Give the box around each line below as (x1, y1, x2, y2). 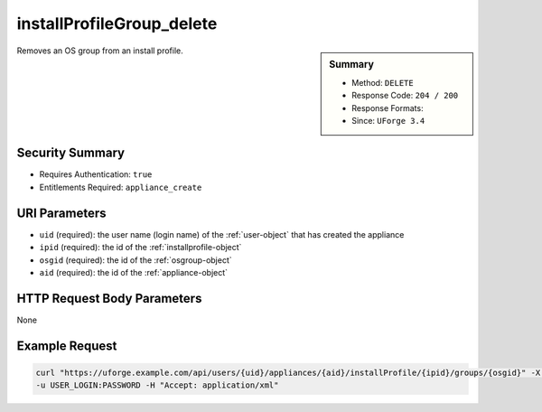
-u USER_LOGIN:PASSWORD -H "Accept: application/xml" (35, 380, 279, 390)
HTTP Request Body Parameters (16, 290, 202, 306)
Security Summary (16, 145, 126, 161)
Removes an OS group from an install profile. (16, 45, 184, 56)
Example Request (16, 338, 117, 353)
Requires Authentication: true (39, 169, 153, 180)
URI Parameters (16, 205, 107, 220)
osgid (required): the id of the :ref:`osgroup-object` (39, 254, 232, 266)
